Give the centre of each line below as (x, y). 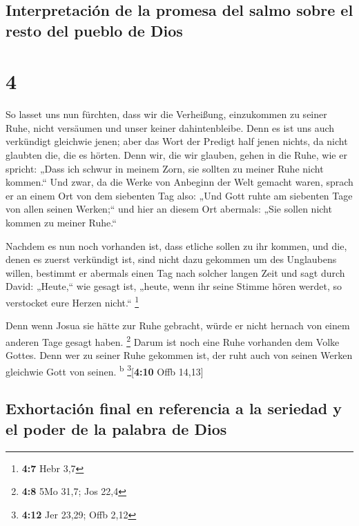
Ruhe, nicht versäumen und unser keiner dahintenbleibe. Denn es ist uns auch (170, 127)
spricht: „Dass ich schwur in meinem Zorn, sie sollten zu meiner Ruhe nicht (165, 168)
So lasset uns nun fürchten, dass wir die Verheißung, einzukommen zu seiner (166, 114)
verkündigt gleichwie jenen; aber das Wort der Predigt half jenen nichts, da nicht (177, 141)
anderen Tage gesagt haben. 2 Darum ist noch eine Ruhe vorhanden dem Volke (173, 340)
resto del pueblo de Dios (94, 30)
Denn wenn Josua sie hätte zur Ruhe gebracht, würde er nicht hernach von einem (178, 325)
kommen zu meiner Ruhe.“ (61, 223)
